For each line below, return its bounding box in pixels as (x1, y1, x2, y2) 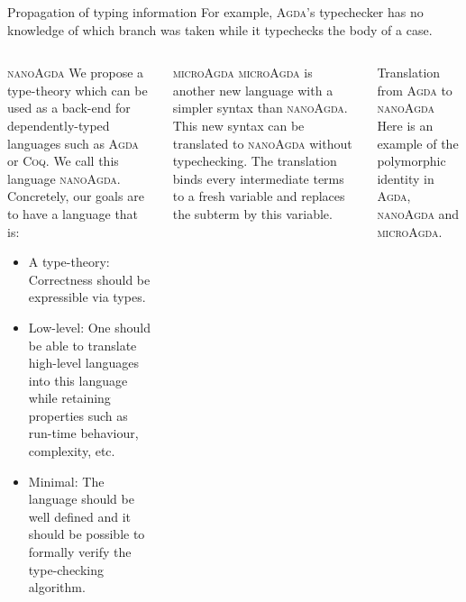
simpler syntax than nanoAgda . (172, 98, 348, 117)
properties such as (28, 406, 128, 424)
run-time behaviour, (28, 424, 139, 442)
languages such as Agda (7, 133, 139, 152)
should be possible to (28, 524, 145, 543)
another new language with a (172, 80, 334, 99)
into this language (28, 370, 128, 389)
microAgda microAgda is (172, 63, 313, 82)
